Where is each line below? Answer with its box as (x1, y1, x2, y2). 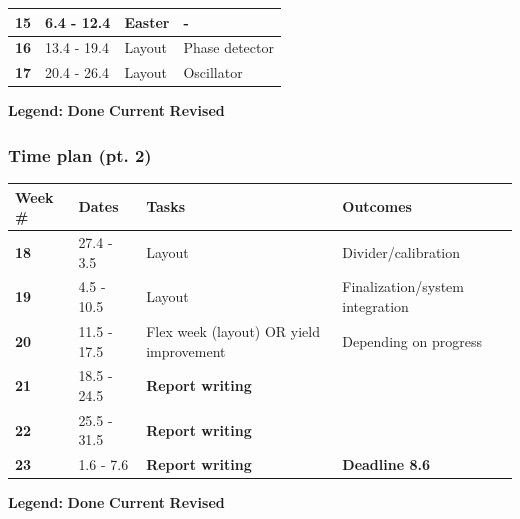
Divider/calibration (342, 241, 461, 262)
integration (342, 296, 409, 317)
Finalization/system (342, 276, 464, 297)
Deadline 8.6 (342, 454, 430, 475)
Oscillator (183, 62, 243, 83)
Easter (124, 11, 170, 32)
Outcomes (342, 196, 412, 217)
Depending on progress (342, 330, 482, 351)
